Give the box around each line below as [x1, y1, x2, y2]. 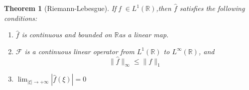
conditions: [4, 12, 37, 23]
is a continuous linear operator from [24, 46, 134, 56]
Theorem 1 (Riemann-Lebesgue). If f [4, 3, 121, 13]
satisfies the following [179, 3, 245, 13]
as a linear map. [119, 29, 169, 40]
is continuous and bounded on [21, 29, 112, 40]
